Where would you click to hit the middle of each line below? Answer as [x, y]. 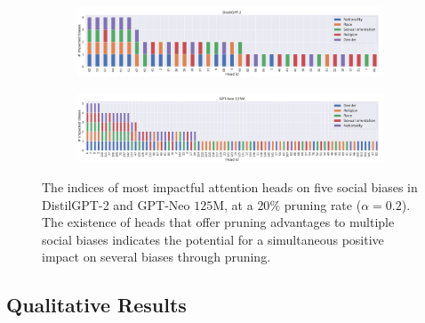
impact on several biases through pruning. [156, 257]
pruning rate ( [323, 204]
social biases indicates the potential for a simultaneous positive [213, 239]
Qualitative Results [96, 305]
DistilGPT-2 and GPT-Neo [116, 204]
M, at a [233, 204]
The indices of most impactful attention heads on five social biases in [230, 187]
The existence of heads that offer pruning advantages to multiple [218, 222]
